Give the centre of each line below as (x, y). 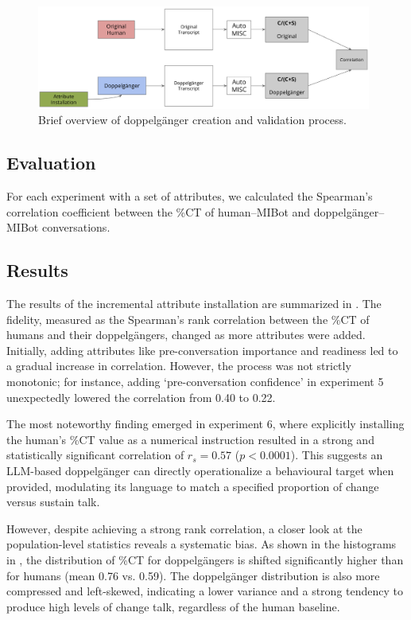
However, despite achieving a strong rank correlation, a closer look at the (184, 528)
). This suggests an (337, 455)
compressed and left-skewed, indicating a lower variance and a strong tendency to (205, 591)
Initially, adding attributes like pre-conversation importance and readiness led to (202, 350)
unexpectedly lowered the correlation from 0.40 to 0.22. (141, 397)
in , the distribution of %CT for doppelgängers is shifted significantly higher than (205, 559)
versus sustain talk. (53, 502)
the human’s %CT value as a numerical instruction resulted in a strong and (190, 439)
